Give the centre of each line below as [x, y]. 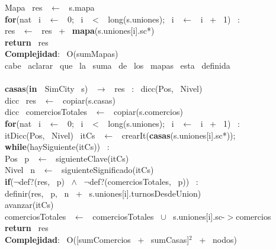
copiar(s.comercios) [148, 112]
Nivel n [20, 170]
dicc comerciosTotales [46, 112]
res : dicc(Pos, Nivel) [158, 89]
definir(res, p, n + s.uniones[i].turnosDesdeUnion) [103, 193]
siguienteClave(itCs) [92, 158]
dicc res [20, 100]
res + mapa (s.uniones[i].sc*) [98, 31]
